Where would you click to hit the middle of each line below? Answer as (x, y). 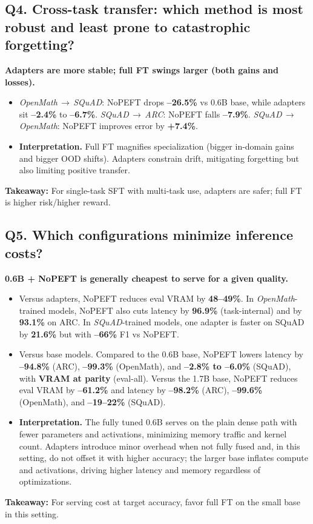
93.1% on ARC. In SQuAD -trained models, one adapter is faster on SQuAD (162, 322)
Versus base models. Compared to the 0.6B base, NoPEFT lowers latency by (161, 354)
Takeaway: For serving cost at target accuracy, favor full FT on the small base (153, 502)
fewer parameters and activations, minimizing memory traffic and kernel (153, 434)
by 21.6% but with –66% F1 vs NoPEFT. (99, 333)
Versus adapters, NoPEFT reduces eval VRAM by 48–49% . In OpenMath (157, 298)
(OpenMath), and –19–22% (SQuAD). (92, 401)
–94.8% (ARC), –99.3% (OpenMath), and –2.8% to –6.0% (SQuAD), (155, 366)
